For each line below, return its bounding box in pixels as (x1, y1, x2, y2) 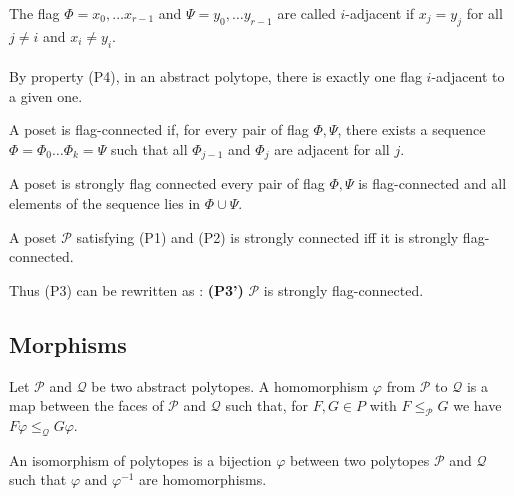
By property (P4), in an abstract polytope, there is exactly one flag (9, 66, 422, 87)
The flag (9, 3, 60, 23)
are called (277, 3, 336, 23)
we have (453, 395, 502, 416)
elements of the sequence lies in (9, 193, 201, 214)
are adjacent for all (274, 138, 390, 159)
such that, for (225, 395, 308, 416)
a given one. (9, 85, 83, 106)
